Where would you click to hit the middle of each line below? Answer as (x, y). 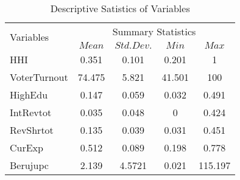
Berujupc (29, 165)
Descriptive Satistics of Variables (120, 8)
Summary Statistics (154, 31)
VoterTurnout (39, 77)
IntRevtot (31, 112)
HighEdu (29, 95)
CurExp (26, 147)
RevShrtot (32, 130)
